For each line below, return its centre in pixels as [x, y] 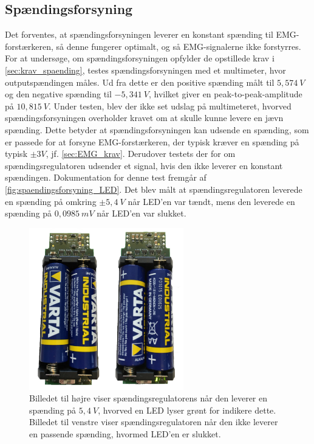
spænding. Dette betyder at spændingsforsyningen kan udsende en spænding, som [157, 129]
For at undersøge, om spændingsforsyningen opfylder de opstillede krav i [140, 58]
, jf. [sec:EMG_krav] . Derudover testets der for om [141, 154]
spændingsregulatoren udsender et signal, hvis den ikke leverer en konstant [144, 165]
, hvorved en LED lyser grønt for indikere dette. [187, 410]
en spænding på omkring [51, 201]
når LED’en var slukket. [142, 213]
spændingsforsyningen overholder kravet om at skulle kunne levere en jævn [144, 118]
